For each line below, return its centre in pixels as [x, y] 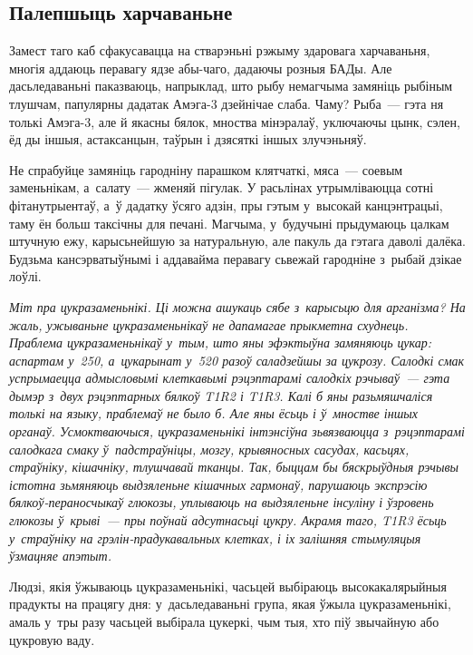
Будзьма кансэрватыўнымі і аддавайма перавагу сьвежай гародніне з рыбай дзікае [236, 258]
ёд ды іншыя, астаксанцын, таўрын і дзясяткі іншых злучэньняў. [188, 139]
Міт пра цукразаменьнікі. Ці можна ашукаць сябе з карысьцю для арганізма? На [237, 306]
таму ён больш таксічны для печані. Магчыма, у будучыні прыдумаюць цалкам [229, 223]
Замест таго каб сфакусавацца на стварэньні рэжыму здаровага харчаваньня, [220, 50]
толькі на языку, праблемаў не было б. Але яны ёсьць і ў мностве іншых [213, 413]
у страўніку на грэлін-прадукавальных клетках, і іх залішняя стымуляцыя [215, 538]
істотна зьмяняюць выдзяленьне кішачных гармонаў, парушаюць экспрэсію [218, 484]
